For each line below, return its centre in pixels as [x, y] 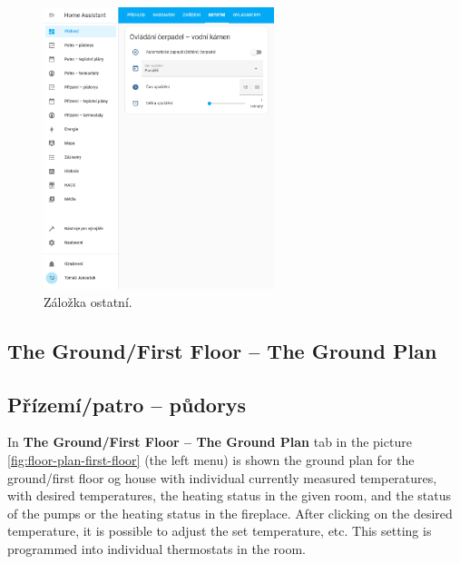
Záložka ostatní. [88, 301]
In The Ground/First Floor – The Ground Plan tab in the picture [210, 442]
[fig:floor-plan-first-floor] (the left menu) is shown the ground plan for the [211, 460]
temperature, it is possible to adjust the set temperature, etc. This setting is [220, 531]
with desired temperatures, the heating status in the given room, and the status [230, 495]
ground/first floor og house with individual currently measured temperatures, [222, 477]
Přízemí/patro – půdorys [127, 404]
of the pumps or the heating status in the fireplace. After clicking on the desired [230, 513]
